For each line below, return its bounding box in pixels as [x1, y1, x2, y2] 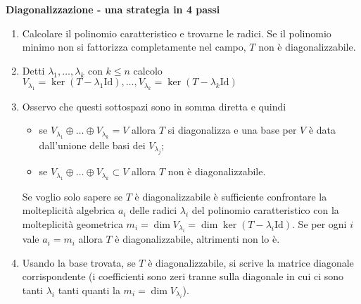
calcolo [133, 63, 163, 77]
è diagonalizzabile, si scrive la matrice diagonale [148, 255, 354, 270]
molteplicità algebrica [22, 203, 115, 217]
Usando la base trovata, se [22, 255, 136, 270]
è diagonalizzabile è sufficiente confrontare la [134, 189, 327, 203]
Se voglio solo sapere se [22, 189, 122, 203]
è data [308, 122, 336, 137]
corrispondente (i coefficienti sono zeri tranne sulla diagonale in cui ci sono [22, 269, 344, 284]
